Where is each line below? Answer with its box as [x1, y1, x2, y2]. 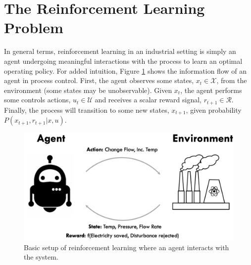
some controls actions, [4, 94, 71, 105]
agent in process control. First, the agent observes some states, [4, 75, 194, 86]
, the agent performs [180, 85, 242, 95]
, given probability [186, 104, 242, 115]
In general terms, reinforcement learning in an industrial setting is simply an [4, 46, 236, 56]
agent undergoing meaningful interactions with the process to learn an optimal [4, 55, 243, 66]
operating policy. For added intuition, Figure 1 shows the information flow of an [4, 65, 247, 76]
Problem [4, 17, 63, 38]
